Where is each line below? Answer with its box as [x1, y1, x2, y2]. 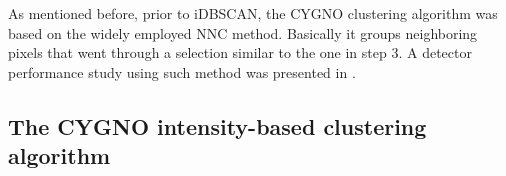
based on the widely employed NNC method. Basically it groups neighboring [8, 22, 478, 43]
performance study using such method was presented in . [8, 61, 356, 82]
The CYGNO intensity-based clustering [8, 110, 427, 141]
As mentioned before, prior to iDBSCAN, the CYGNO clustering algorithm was [8, 3, 498, 23]
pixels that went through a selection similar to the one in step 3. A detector [8, 42, 472, 63]
